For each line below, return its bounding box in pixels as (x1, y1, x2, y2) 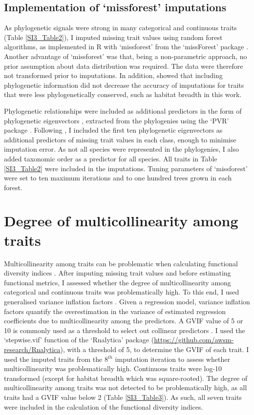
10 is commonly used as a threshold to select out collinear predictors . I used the (4, 325, 245, 335)
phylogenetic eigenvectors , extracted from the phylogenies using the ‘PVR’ (4, 115, 229, 125)
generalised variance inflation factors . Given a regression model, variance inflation (4, 296, 250, 306)
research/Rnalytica (4, 344, 61, 354)
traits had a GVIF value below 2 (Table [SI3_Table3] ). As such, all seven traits (4, 392, 242, 402)
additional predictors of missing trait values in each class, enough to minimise (4, 134, 236, 144)
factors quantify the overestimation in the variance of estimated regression (4, 306, 226, 316)
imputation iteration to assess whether (115, 354, 230, 364)
